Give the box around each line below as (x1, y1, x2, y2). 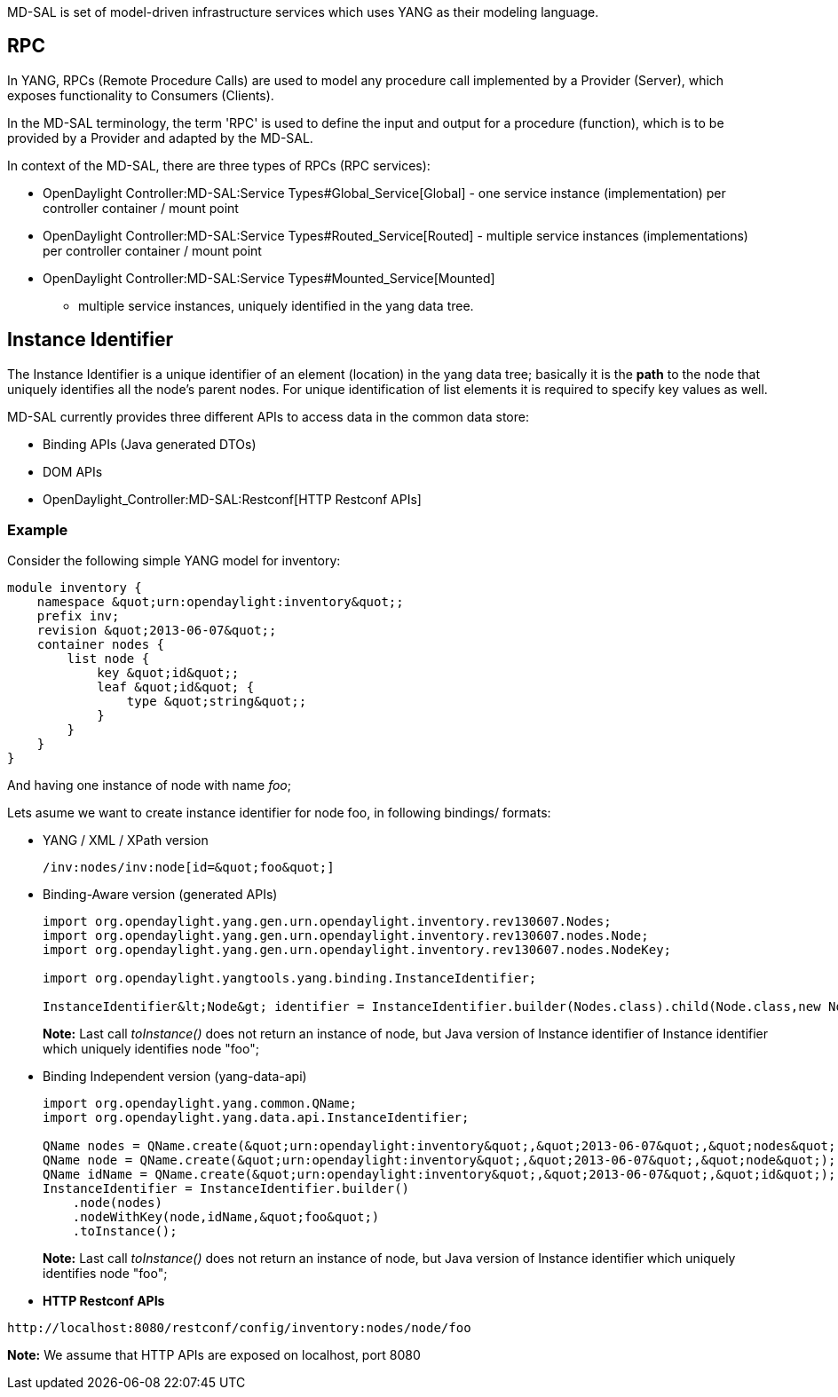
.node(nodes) (72, 1196, 162, 1211)
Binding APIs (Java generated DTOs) (43, 436, 257, 452)
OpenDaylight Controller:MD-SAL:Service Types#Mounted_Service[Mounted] (43, 270, 495, 286)
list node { (67, 651, 150, 667)
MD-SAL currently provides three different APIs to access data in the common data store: (7, 408, 529, 424)
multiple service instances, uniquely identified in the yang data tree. (78, 297, 474, 313)
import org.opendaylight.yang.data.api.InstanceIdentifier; (43, 1110, 470, 1125)
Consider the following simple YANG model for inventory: (7, 553, 341, 569)
